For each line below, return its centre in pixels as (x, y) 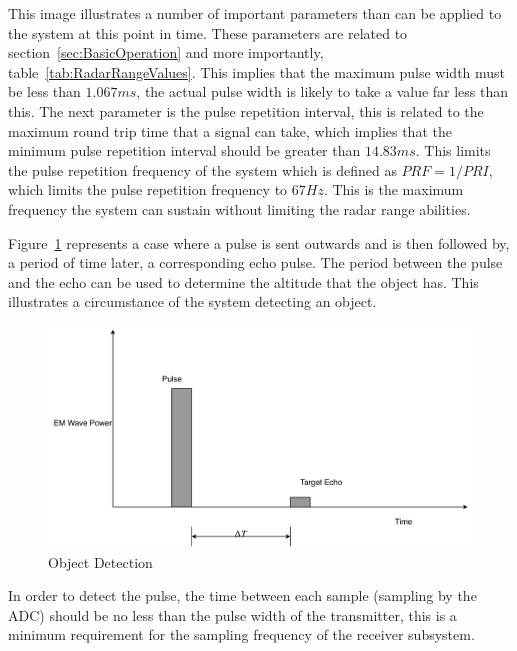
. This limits (453, 150)
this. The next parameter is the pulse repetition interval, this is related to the (246, 110)
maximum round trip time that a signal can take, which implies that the (230, 130)
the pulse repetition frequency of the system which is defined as (202, 169)
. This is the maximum (393, 189)
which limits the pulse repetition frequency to (148, 189)
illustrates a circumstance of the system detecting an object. (192, 301)
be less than (44, 91)
